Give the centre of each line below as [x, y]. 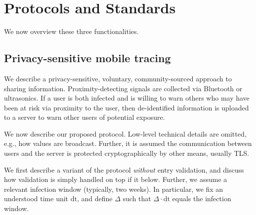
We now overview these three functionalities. [71, 31]
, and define [95, 198]
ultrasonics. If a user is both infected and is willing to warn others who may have [127, 98]
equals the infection [202, 198]
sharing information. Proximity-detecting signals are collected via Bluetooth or [123, 88]
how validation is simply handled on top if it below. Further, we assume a [116, 179]
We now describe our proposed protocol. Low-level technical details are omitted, [125, 133]
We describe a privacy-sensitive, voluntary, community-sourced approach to [118, 78]
